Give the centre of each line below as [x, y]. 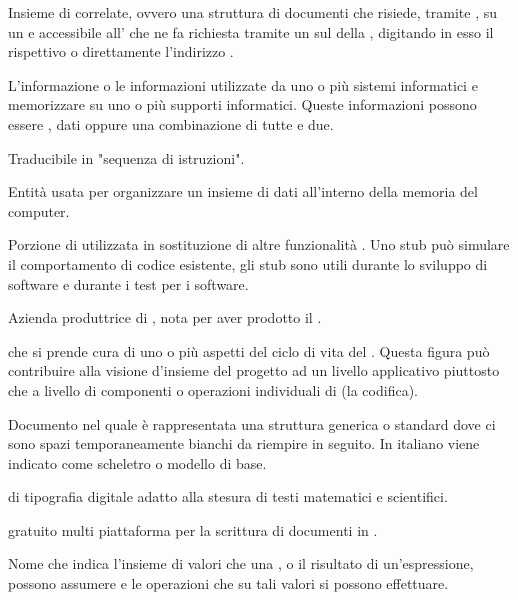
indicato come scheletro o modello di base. [137, 462]
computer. [39, 210]
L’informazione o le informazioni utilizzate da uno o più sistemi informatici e [243, 84]
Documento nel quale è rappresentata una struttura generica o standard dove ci [252, 423]
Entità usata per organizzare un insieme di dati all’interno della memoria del [243, 191]
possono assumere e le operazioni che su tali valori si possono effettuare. [228, 583]
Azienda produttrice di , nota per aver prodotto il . [165, 317]
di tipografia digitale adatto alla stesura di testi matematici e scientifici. [228, 496]
